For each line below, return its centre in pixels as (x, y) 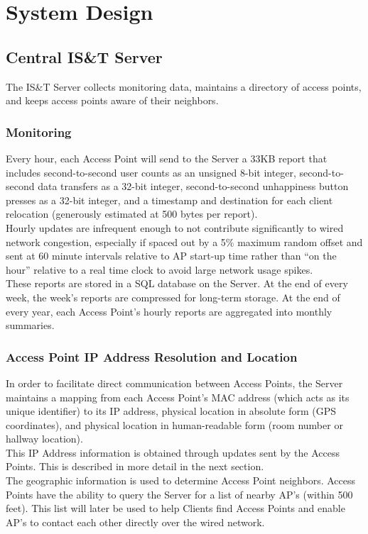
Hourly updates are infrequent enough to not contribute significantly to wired (175, 227)
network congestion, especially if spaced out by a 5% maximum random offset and (184, 241)
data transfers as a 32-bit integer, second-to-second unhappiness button (193, 186)
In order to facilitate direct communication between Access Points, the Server (174, 383)
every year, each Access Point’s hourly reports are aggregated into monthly (169, 311)
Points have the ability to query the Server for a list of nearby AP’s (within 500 (179, 494)
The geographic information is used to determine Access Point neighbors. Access (180, 480)
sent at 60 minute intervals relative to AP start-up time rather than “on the (171, 256)
